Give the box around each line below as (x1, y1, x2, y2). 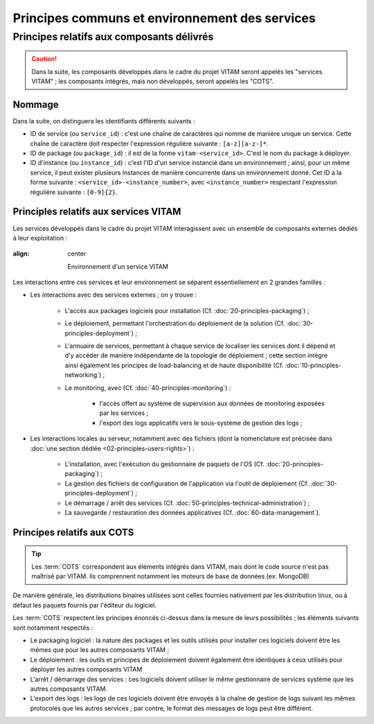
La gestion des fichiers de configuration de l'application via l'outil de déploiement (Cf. (64, 479, 310, 488)
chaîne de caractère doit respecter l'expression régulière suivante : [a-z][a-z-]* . (30, 139, 269, 148)
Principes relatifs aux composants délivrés (12, 30, 214, 43)
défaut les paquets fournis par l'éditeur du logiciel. (12, 601, 157, 609)
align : (12, 249, 30, 258)
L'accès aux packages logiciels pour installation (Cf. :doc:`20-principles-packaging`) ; (64, 306, 310, 315)
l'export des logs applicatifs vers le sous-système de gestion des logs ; (99, 418, 303, 427)
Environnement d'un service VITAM (67, 262, 169, 270)
